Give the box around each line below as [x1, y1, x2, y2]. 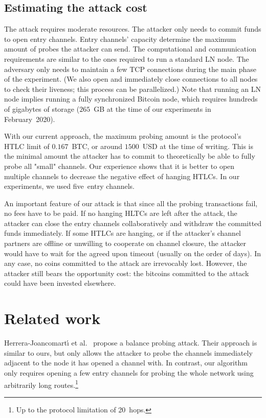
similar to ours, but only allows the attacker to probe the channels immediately [4, 347, 253, 358]
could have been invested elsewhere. [4, 278, 116, 288]
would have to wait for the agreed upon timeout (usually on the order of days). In [4, 248, 261, 258]
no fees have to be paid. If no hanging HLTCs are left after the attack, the [4, 208, 237, 218]
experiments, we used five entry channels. [4, 181, 135, 191]
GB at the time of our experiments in [94, 103, 211, 114]
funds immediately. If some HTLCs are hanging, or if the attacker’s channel [4, 228, 241, 238]
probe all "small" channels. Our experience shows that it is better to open [4, 160, 235, 171]
